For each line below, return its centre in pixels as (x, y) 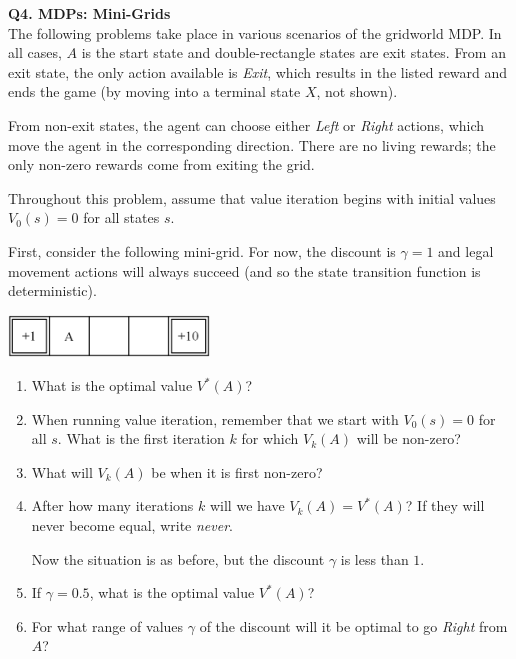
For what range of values (107, 625)
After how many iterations (112, 505)
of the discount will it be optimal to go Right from (353, 625)
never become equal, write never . (132, 525)
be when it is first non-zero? (237, 471)
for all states (121, 217)
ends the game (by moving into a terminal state (154, 91)
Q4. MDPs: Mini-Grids (89, 13)
